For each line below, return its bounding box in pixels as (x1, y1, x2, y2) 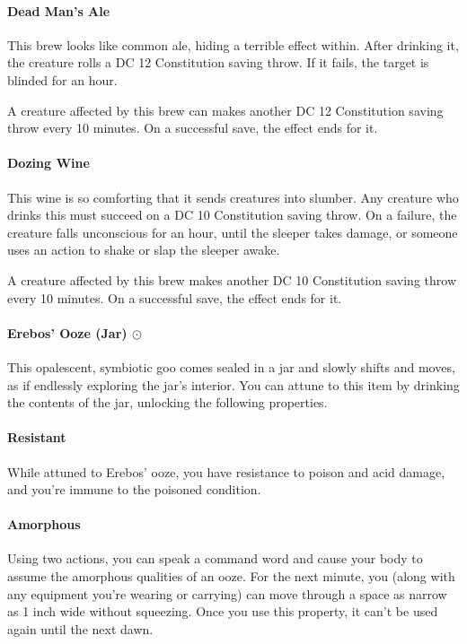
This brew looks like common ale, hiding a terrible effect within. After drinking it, (7, 35, 459, 54)
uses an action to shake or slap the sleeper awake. (7, 240, 280, 259)
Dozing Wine (7, 153, 90, 172)
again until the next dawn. (7, 619, 154, 638)
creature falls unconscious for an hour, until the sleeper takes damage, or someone (7, 222, 458, 241)
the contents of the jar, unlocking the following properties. (7, 393, 328, 412)
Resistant (7, 428, 66, 447)
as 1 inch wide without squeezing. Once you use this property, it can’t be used (7, 602, 438, 621)
